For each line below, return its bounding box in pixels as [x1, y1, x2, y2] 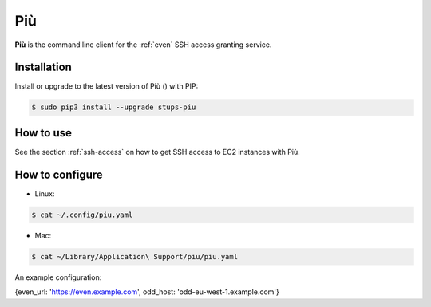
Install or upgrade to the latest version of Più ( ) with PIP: [14, 81, 199, 91]
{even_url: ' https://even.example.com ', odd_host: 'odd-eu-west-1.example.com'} [14, 287, 279, 297]
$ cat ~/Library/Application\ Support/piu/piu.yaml [31, 252, 239, 261]
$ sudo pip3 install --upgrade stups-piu [31, 103, 196, 112]
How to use [14, 126, 72, 140]
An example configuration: [14, 272, 102, 282]
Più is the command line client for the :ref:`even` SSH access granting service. [14, 40, 272, 49]
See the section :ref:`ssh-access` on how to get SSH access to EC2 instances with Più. [14, 147, 301, 156]
